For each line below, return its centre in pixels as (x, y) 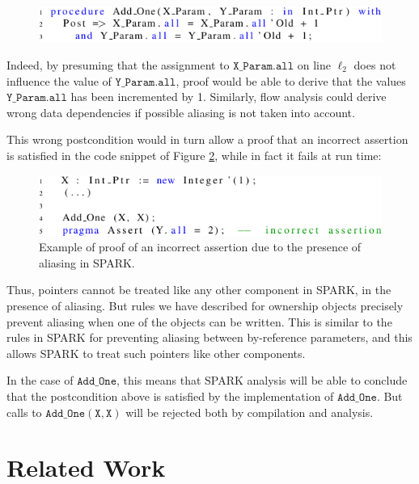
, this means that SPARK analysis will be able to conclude (262, 380)
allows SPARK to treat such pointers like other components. (156, 353)
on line (314, 65)
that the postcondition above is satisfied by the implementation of (170, 396)
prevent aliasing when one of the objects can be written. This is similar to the (199, 321)
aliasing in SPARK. (87, 262)
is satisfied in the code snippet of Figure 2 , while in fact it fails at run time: (194, 155)
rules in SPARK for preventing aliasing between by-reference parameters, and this (209, 337)
